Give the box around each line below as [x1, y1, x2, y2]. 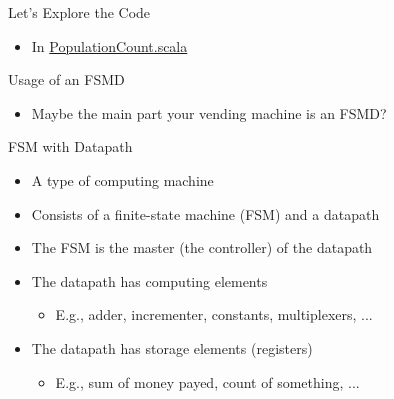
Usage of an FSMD [8, 69, 125, 90]
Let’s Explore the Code [8, 2, 151, 22]
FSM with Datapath [8, 136, 133, 157]
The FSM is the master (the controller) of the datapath [31, 237, 373, 258]
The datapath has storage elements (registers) [31, 337, 313, 358]
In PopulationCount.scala [31, 35, 188, 56]
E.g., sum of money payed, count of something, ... [55, 371, 360, 392]
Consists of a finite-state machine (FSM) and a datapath [31, 203, 380, 224]
